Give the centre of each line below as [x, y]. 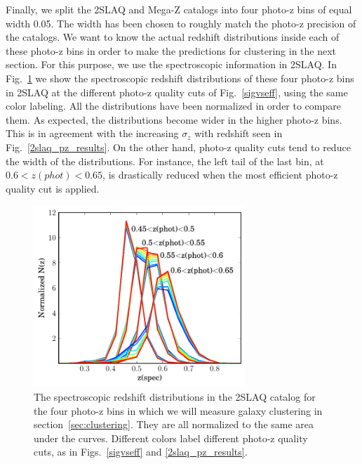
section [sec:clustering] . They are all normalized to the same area [174, 424]
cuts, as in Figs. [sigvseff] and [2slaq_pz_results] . [141, 452]
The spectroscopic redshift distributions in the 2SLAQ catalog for [175, 396]
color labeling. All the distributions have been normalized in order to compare [173, 106]
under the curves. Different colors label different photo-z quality [171, 438]
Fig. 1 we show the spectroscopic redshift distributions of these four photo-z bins [180, 78]
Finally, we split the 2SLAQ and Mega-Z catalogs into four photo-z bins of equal [179, 9]
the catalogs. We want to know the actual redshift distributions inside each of [173, 37]
